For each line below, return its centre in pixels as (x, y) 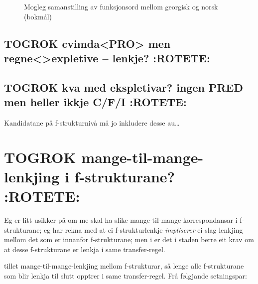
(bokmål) (38, 16)
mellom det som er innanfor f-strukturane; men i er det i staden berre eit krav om (129, 239)
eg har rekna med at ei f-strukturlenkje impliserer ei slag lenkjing (143, 229)
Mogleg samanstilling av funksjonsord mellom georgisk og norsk (121, 6)
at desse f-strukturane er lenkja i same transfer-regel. (85, 249)
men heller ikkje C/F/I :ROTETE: (95, 102)
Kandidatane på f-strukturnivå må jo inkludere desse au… (92, 122)
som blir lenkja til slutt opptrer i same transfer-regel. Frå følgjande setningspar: (126, 276)
